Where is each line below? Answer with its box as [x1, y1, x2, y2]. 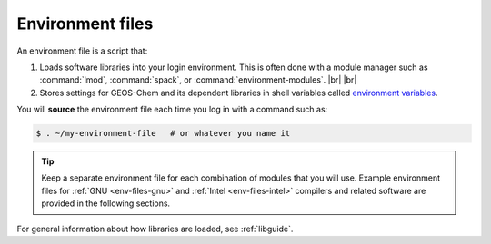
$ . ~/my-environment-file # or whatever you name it [35, 128, 291, 139]
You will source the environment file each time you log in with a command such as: [16, 104, 328, 115]
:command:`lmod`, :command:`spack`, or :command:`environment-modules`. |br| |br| [39, 74, 357, 85]
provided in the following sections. [41, 198, 171, 209]
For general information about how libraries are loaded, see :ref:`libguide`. [16, 223, 294, 234]
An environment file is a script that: [16, 45, 148, 56]
